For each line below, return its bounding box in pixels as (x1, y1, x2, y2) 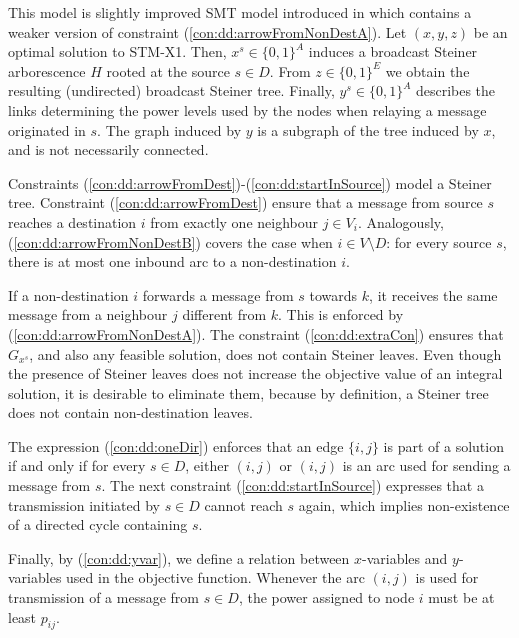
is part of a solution (383, 435, 504, 456)
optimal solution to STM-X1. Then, (8, 41, 227, 62)
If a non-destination (8, 284, 129, 305)
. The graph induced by (97, 119, 242, 140)
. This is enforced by (278, 304, 404, 325)
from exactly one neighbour (150, 211, 319, 232)
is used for (415, 567, 479, 588)
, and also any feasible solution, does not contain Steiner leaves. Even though (29, 343, 502, 364)
